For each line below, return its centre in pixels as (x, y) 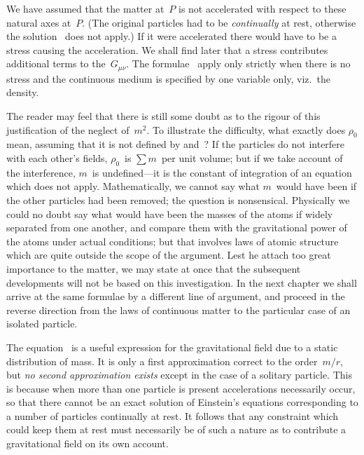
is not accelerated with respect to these (262, 8)
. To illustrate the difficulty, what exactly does (246, 129)
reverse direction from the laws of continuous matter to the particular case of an (178, 310)
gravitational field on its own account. (87, 443)
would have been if (316, 186)
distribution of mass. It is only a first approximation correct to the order (162, 361)
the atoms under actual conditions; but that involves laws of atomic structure (173, 241)
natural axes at (39, 22)
